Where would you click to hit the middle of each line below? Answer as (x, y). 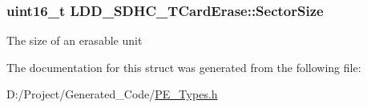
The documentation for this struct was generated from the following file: (184, 67)
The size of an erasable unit (75, 40)
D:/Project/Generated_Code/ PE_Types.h (112, 94)
